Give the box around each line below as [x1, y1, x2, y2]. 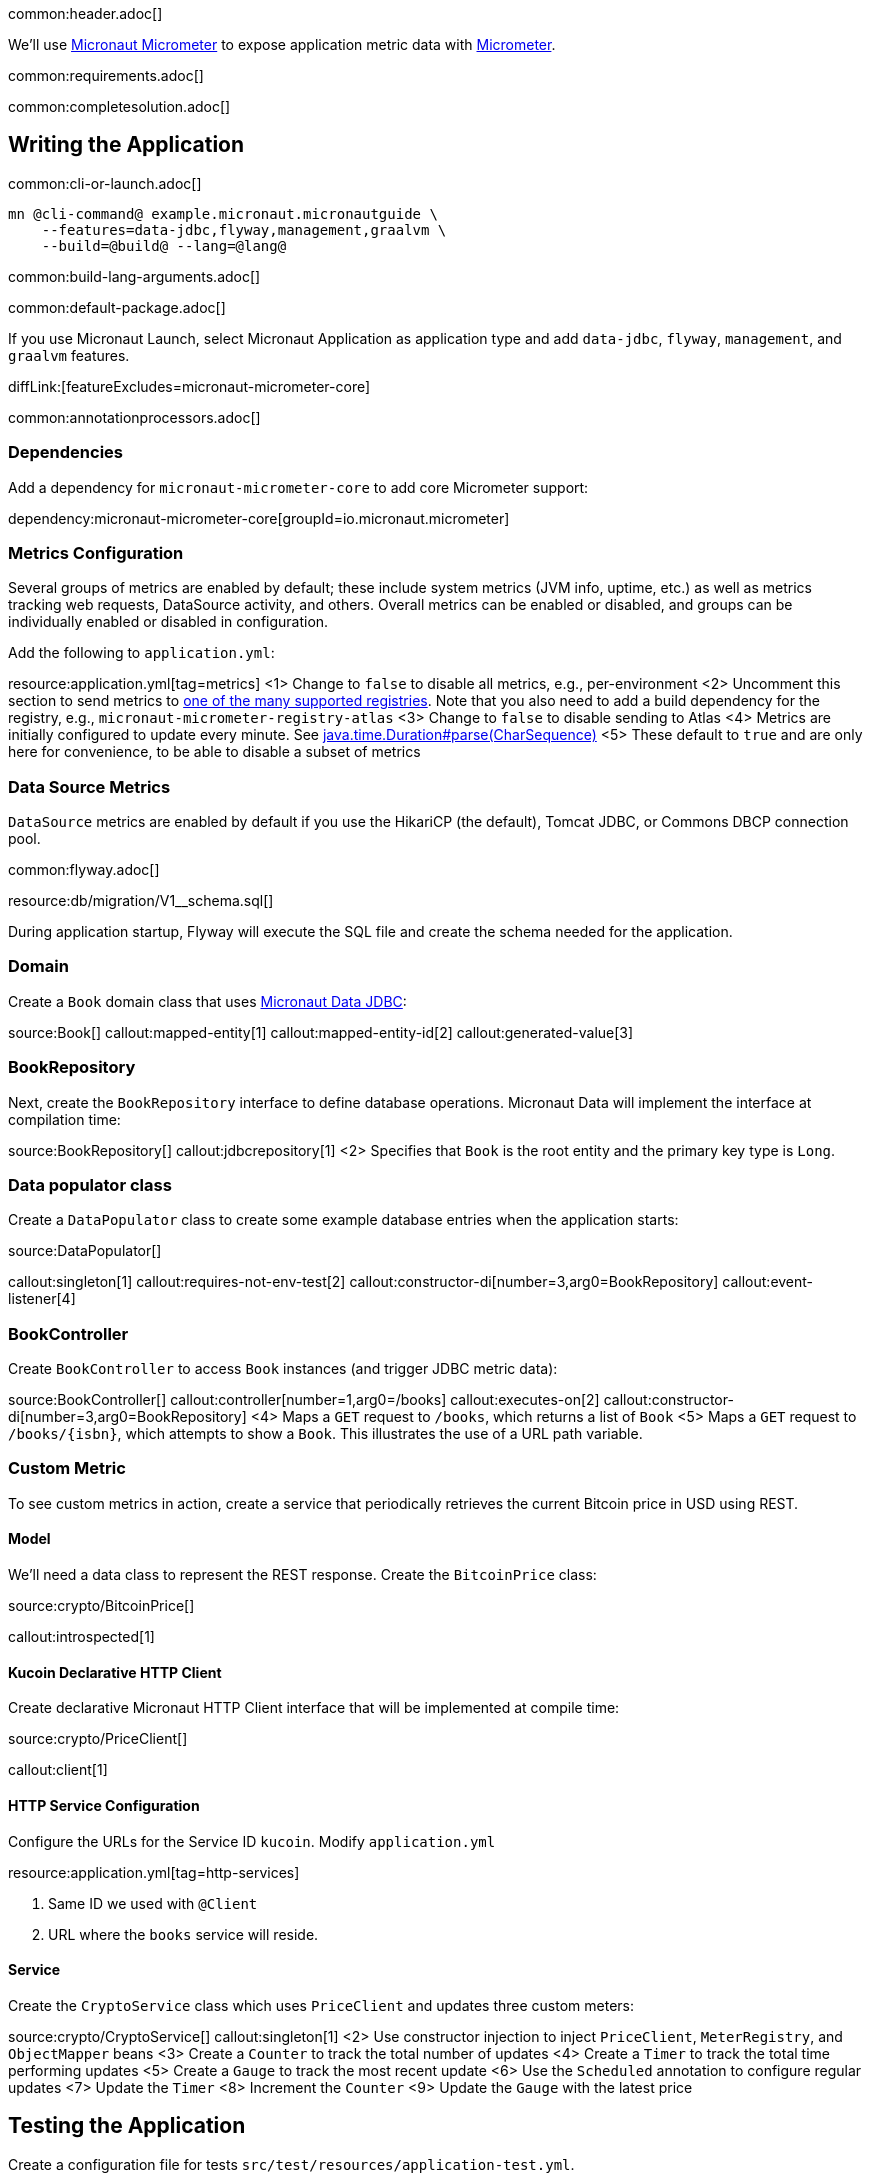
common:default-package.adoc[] [8, 298, 226, 316]
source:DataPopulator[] [8, 1242, 162, 1260]
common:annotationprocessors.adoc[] [8, 408, 261, 426]
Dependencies [8, 442, 124, 463]
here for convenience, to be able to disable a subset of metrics [8, 743, 421, 761]
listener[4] [8, 1290, 76, 1308]
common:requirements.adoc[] [8, 67, 204, 84]
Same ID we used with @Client [48, 1894, 258, 1912]
